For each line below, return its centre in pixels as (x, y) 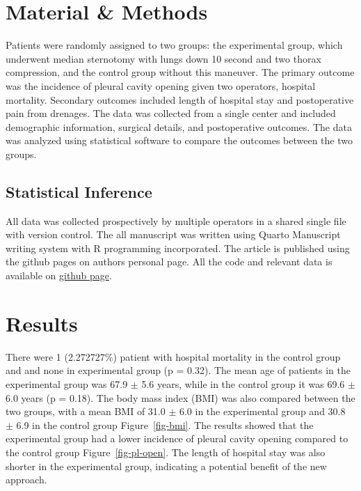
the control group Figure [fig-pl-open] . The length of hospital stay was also (166, 452)
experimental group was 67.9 (67, 383)
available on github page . (59, 275)
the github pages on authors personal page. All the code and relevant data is (169, 262)
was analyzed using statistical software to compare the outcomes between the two (179, 140)
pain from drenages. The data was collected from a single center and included (171, 113)
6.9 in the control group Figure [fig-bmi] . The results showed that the (165, 424)
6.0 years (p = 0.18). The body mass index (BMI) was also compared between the (180, 397)
